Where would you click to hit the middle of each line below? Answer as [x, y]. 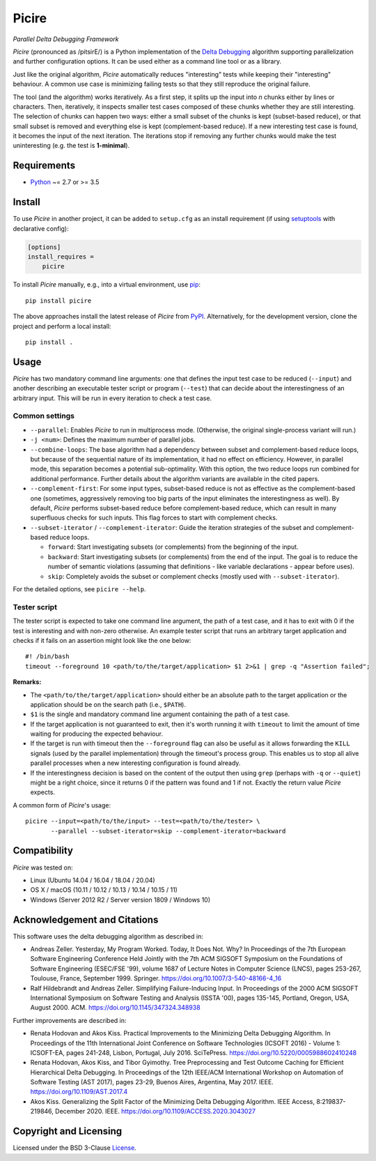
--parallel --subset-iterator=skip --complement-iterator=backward [169, 831]
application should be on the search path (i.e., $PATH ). [108, 704]
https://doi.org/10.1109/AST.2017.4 [79, 1092]
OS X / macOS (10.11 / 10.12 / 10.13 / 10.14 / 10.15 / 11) [104, 890]
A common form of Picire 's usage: [62, 805]
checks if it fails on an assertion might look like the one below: [102, 640]
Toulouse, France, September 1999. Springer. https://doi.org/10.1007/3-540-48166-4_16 [156, 978]
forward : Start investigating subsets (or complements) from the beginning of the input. [173, 547]
